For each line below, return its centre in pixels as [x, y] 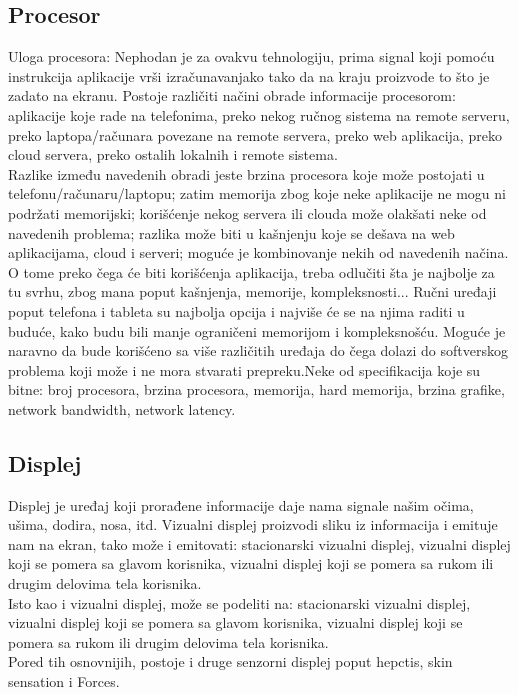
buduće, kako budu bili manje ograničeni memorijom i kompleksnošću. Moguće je [257, 330]
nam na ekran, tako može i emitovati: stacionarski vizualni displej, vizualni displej [259, 543]
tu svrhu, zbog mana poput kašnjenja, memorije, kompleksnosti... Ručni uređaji [252, 291]
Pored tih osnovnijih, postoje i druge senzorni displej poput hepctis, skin [230, 661]
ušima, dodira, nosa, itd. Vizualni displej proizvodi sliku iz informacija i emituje [253, 524]
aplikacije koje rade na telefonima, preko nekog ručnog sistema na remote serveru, [259, 114]
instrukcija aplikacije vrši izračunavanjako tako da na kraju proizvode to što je [249, 75]
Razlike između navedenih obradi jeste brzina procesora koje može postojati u [246, 173]
